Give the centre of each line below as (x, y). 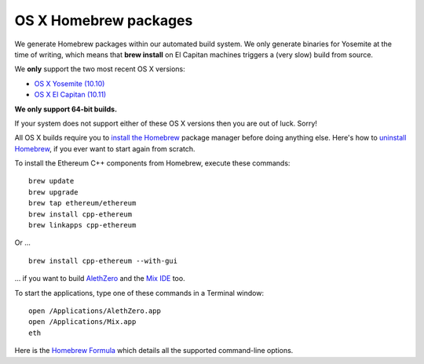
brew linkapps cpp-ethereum (82, 225)
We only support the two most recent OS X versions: (100, 69)
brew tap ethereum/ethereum (82, 203)
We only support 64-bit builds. (66, 109)
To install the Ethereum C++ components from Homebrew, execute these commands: (152, 163)
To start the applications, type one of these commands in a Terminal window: (139, 293)
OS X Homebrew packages (104, 20)
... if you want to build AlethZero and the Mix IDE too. (100, 278)
